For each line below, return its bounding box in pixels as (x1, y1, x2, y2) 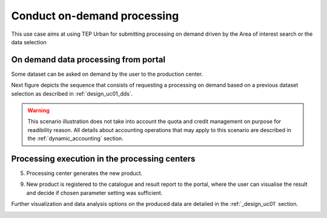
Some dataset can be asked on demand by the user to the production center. (11, 70, 203, 78)
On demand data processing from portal (11, 54, 166, 65)
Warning (27, 107, 50, 114)
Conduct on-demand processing (11, 9, 179, 22)
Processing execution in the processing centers (11, 154, 196, 163)
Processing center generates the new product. (26, 170, 142, 177)
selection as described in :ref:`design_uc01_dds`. (11, 90, 133, 97)
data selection (11, 38, 47, 45)
